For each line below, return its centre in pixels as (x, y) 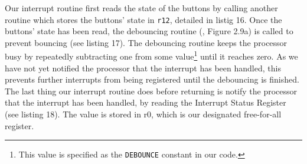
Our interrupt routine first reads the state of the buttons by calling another (141, 8)
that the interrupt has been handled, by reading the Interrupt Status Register (146, 102)
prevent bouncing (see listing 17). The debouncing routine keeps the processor (146, 42)
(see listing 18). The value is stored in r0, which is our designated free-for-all (143, 114)
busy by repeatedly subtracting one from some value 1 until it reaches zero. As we (151, 55)
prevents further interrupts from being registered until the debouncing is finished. (152, 79)
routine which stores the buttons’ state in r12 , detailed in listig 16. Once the (143, 19)
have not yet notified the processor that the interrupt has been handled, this (143, 68)
